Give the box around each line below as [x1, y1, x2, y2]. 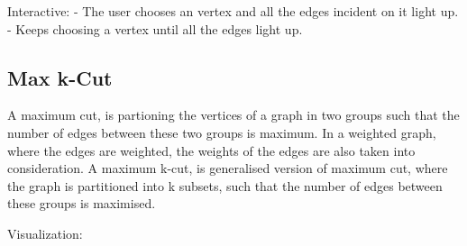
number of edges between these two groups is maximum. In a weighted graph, [7, 123, 436, 141]
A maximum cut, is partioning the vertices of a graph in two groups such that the [7, 105, 460, 124]
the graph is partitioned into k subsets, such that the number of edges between [7, 176, 443, 195]
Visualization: [7, 223, 83, 242]
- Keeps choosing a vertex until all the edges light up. [7, 19, 303, 38]
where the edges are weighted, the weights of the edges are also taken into [7, 141, 416, 159]
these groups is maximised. [7, 194, 156, 213]
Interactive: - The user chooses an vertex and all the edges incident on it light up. [7, 2, 459, 20]
